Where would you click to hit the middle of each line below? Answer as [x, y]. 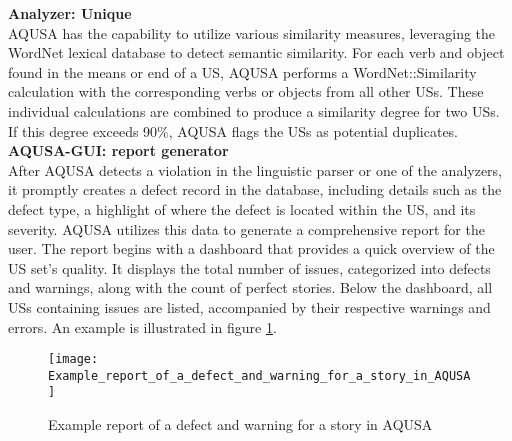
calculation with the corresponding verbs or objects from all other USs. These [246, 91]
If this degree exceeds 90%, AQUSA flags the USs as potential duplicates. [233, 130]
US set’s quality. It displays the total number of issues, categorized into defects [249, 267]
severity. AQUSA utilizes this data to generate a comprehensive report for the [246, 228]
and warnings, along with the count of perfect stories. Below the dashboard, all [250, 287]
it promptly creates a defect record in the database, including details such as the [255, 189]
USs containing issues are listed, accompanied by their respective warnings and [249, 306]
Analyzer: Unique [70, 13]
